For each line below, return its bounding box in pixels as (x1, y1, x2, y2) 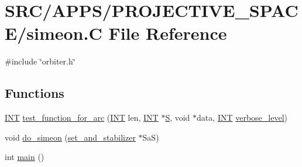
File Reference (108, 21, 227, 45)
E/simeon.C (5, 21, 102, 45)
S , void (165, 111, 190, 124)
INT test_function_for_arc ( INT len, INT (5, 111, 159, 124)
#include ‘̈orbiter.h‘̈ (5, 55, 75, 67)
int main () (5, 151, 44, 163)
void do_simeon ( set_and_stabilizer (5, 131, 136, 143)
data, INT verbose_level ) (197, 111, 287, 124)
